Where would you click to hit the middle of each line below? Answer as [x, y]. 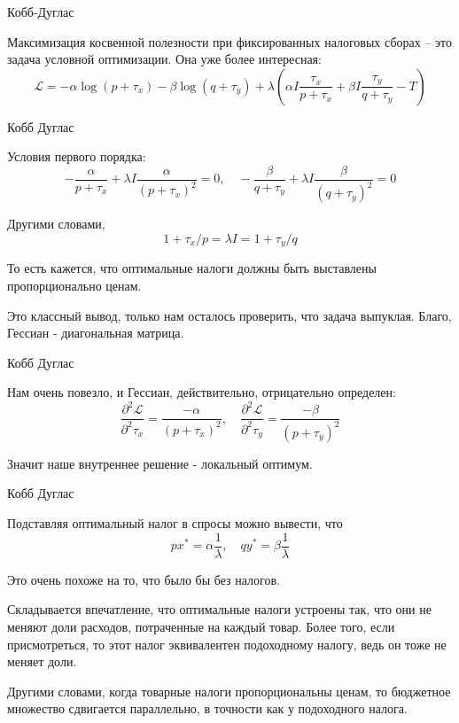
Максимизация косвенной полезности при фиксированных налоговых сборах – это [230, 41]
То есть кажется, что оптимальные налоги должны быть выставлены [192, 268]
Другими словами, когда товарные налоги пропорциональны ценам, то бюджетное [229, 691]
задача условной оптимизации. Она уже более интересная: [164, 59]
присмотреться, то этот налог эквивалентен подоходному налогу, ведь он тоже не [227, 644]
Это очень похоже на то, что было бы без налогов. [144, 579]
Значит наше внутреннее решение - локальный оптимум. [160, 463]
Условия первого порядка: [77, 156]
